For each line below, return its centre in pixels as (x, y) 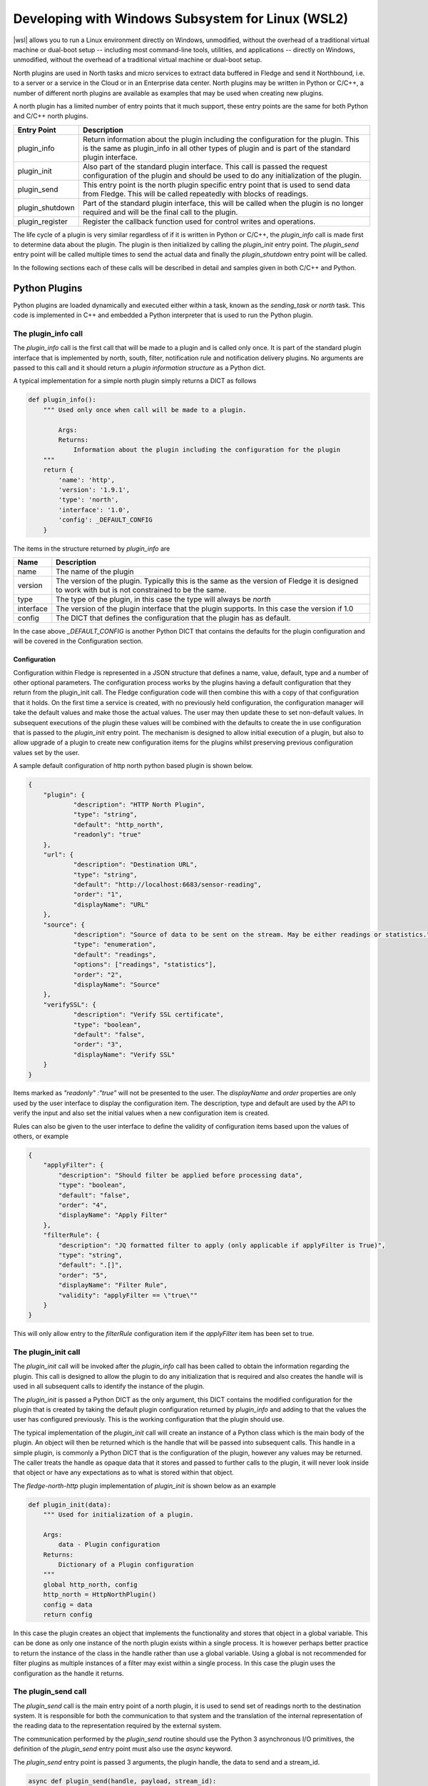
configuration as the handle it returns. (68, 1673)
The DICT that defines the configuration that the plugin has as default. (174, 618)
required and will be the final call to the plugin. (160, 212)
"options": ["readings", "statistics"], (145, 965)
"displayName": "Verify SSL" (124, 1054)
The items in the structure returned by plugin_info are (92, 548)
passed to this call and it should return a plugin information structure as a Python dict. (139, 368)
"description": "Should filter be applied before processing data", (180, 1175)
